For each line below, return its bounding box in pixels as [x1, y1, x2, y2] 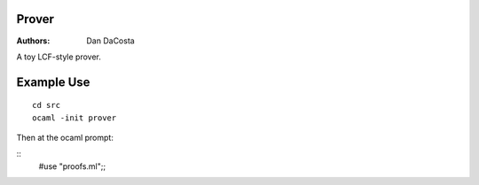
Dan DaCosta [86, 35, 135, 46]
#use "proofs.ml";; [38, 160, 106, 172]
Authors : [16, 35, 51, 46]
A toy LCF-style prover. [16, 51, 102, 62]
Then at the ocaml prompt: [16, 133, 114, 143]
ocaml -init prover [32, 112, 117, 123]
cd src [32, 100, 61, 111]
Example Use [16, 74, 90, 89]
